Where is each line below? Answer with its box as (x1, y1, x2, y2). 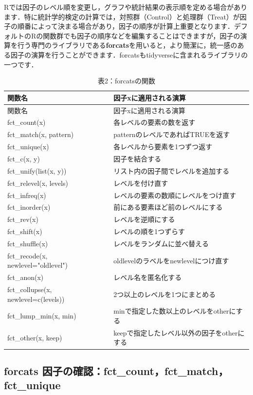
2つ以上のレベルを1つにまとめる (113, 289, 216, 299)
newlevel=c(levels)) (7, 294, 65, 304)
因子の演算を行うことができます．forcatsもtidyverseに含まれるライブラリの (10, 49, 248, 59)
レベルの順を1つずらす (113, 226, 185, 237)
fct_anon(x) (7, 272, 44, 282)
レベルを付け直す (113, 178, 168, 188)
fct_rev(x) (7, 214, 38, 224)
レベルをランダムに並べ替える (113, 238, 209, 248)
